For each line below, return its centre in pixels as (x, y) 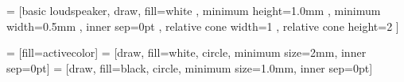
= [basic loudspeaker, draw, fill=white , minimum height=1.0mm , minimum (194, 10)
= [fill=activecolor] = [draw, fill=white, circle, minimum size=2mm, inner (186, 52)
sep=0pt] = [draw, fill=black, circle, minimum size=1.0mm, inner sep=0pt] (190, 67)
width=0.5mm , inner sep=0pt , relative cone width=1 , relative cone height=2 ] (203, 26)
